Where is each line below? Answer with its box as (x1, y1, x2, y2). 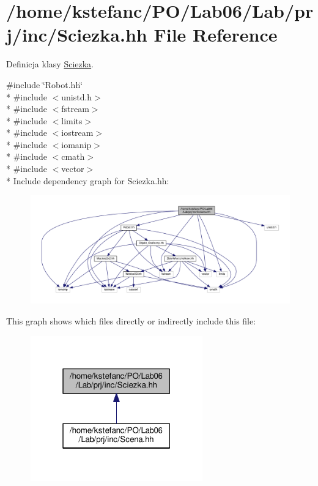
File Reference (153, 22, 278, 47)
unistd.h (61, 90, 92, 103)
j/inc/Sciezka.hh (6, 22, 147, 47)
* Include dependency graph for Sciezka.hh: (6, 174, 169, 187)
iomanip (61, 138, 92, 151)
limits (61, 114, 83, 127)
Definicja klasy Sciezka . (6, 58, 94, 70)
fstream (61, 102, 89, 115)
